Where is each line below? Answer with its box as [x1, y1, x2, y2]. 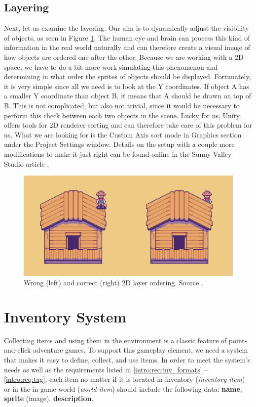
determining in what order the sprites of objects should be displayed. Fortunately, [4, 71, 251, 82]
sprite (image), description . [4, 393, 94, 404]
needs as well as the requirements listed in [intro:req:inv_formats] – [4, 364, 208, 374]
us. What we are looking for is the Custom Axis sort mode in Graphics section [4, 129, 242, 139]
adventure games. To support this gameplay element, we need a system [33, 345, 248, 355]
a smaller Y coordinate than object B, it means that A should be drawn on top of [4, 90, 252, 101]
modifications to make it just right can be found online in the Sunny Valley [4, 148, 232, 159]
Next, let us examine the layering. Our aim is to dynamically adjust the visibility [4, 23, 249, 33]
